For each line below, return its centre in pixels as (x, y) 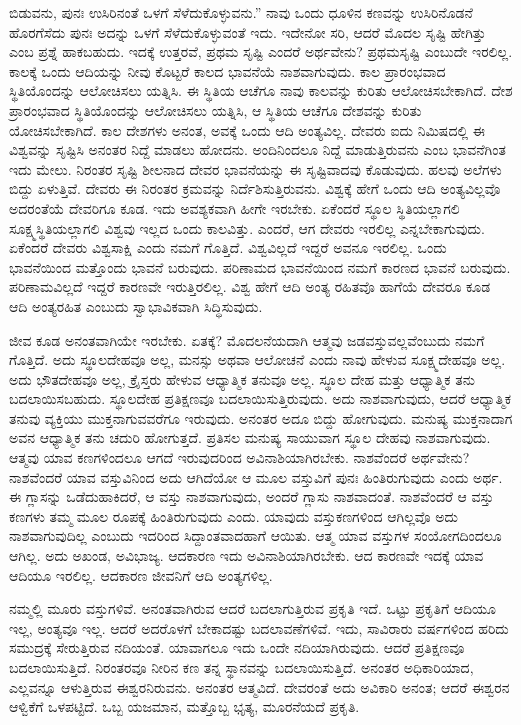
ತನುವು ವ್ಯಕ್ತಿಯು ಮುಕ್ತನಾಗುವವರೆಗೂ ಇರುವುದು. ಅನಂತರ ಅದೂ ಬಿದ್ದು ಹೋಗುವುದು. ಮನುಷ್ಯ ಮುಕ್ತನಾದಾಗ (261, 417)
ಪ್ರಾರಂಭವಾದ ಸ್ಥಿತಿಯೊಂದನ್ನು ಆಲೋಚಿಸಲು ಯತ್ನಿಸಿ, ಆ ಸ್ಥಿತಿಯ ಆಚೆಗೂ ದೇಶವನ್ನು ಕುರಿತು (215, 109)
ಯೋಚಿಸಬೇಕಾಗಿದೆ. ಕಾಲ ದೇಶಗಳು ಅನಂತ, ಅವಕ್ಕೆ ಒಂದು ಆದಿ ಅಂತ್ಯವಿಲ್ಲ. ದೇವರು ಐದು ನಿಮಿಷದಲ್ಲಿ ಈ (247, 129)
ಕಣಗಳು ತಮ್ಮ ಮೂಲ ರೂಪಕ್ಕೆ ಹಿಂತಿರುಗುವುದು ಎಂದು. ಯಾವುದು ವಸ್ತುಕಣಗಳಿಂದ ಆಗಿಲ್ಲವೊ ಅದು (233, 515)
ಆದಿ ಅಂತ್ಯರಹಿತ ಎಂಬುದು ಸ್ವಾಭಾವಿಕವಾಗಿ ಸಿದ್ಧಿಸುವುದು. (136, 305)
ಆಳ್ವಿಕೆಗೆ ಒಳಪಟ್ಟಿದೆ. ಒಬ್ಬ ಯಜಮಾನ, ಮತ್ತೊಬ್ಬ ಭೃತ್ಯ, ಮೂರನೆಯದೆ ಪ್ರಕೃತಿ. (184, 706)
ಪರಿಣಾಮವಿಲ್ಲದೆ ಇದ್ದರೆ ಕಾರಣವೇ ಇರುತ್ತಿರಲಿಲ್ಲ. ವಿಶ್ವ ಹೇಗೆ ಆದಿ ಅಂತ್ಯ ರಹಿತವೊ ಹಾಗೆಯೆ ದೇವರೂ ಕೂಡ (250, 286)
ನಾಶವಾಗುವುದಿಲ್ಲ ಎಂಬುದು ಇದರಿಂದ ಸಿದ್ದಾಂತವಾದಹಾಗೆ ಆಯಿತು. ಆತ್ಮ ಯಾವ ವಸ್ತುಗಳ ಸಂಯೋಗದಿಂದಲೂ (255, 535)
